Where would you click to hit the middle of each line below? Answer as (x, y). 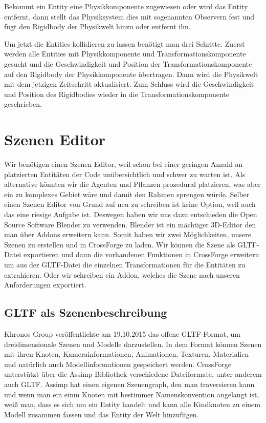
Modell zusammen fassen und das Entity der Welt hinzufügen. (102, 414)
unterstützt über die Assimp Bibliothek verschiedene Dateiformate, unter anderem (133, 374)
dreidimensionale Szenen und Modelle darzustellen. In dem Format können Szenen (133, 344)
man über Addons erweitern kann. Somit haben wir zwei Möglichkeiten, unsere (128, 234)
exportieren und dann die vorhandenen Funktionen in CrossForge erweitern (141, 254)
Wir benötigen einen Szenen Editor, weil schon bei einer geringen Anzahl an (124, 164)
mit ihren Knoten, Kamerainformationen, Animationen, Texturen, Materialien (127, 354)
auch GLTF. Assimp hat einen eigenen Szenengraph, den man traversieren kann (129, 384)
